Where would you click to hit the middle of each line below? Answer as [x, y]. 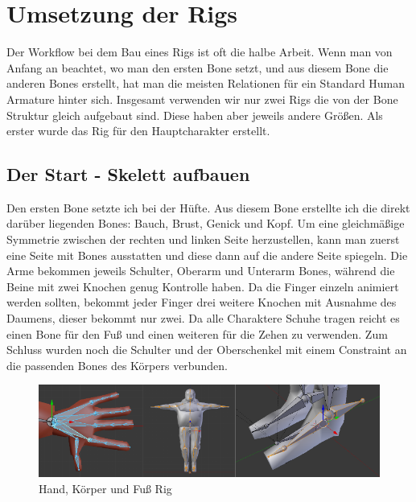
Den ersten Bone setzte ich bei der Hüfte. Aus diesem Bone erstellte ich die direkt [208, 207]
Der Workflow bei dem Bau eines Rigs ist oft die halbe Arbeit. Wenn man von [200, 52]
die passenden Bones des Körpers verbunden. [117, 365]
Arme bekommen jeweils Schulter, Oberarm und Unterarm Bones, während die [201, 271]
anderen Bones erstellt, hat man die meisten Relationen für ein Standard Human [206, 83]
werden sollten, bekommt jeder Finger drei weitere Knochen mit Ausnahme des [202, 302]
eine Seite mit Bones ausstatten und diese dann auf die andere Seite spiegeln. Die [207, 255]
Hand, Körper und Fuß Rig [105, 489]
